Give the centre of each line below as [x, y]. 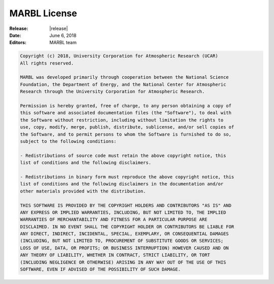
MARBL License [43, 13]
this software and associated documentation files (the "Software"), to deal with [126, 113]
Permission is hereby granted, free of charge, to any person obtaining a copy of [126, 106]
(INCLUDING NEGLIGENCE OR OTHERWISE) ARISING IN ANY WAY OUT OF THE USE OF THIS [123, 262]
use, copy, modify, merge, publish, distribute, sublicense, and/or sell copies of [127, 127]
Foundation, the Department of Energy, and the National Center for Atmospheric [123, 84]
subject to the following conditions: [68, 141]
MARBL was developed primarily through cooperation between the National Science [125, 77]
